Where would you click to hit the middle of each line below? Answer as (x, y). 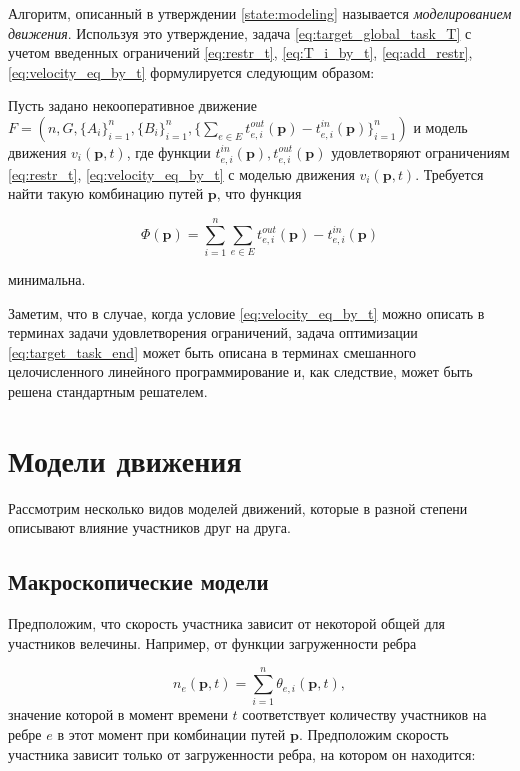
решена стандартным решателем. (108, 390)
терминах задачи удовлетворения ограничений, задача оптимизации (213, 332)
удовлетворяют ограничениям (420, 151)
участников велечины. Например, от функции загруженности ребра (212, 642)
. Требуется (449, 173)
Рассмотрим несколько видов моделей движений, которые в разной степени (238, 507)
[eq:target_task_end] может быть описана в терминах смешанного (212, 351)
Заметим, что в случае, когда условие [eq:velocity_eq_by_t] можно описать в (246, 312)
